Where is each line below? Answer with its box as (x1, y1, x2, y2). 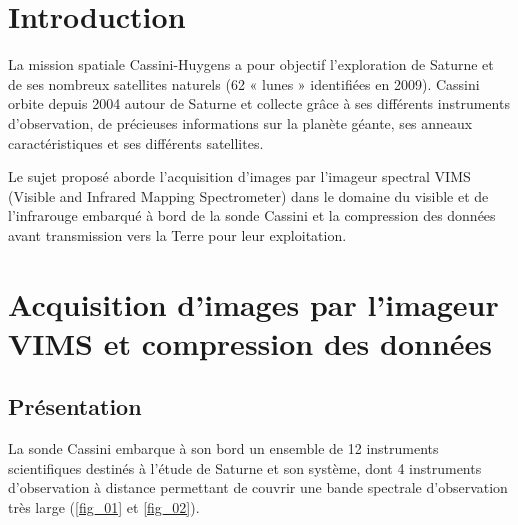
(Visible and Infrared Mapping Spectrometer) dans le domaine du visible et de (8, 185, 489, 206)
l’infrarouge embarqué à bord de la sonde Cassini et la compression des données (8, 205, 496, 226)
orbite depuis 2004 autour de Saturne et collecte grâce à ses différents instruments (8, 93, 510, 114)
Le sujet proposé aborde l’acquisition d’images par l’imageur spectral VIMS (8, 166, 471, 187)
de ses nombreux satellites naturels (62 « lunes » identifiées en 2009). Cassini (8, 73, 480, 94)
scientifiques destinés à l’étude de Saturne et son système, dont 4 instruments (8, 457, 482, 478)
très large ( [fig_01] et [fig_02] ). (8, 497, 200, 518)
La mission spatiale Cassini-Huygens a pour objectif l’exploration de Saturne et (8, 54, 494, 75)
